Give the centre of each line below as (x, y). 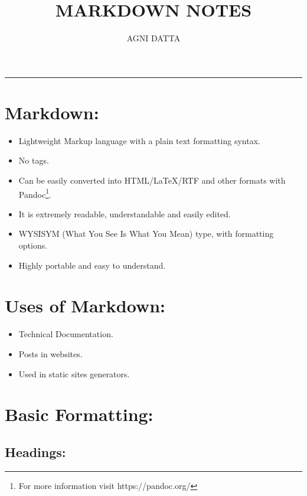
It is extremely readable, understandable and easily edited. (125, 213)
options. (33, 245)
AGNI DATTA (153, 38)
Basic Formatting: (79, 414)
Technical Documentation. (66, 334)
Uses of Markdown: (85, 306)
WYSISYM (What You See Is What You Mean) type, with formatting (146, 234)
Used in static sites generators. (74, 373)
